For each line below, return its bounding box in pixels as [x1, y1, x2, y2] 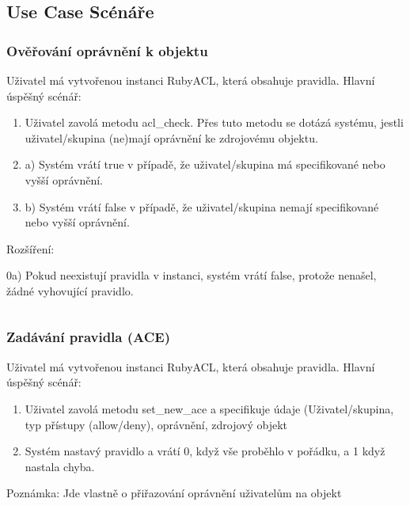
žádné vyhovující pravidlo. [6, 282, 134, 299]
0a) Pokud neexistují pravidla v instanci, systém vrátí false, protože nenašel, [6, 267, 377, 283]
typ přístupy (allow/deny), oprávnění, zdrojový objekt [25, 416, 288, 432]
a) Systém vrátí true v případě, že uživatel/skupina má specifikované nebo [25, 156, 385, 173]
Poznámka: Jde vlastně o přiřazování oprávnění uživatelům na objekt [6, 485, 342, 501]
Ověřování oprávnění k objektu [6, 40, 208, 60]
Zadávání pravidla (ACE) [6, 327, 171, 347]
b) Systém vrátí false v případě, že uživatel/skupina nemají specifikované [25, 198, 379, 215]
